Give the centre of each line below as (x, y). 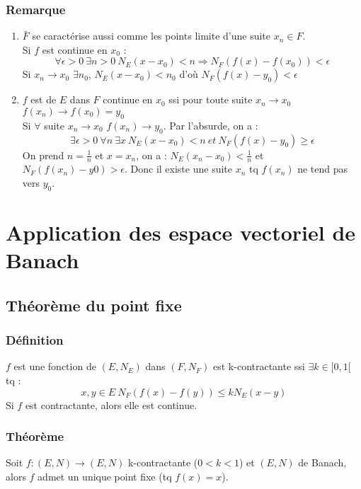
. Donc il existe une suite (178, 169)
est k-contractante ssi (259, 366)
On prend (43, 155)
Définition (35, 340)
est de (44, 99)
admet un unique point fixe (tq (105, 476)
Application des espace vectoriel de (181, 232)
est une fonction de (55, 366)
